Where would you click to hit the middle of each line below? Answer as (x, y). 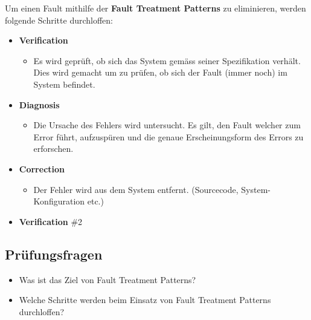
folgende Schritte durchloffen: (59, 20)
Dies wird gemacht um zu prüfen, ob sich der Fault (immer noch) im (160, 72)
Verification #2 (51, 221)
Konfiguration (59, 201)
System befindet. (64, 84)
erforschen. (53, 149)
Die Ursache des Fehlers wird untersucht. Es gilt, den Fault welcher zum (167, 125)
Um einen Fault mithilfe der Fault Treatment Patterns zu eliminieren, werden (155, 8)
